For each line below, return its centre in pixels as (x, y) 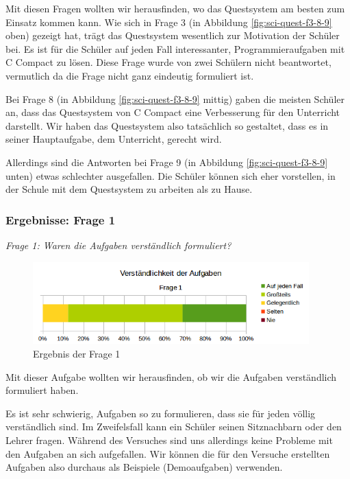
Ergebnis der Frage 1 (77, 353)
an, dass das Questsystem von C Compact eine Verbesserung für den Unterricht (173, 112)
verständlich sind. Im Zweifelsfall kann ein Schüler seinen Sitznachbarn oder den (174, 427)
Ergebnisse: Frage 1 (61, 219)
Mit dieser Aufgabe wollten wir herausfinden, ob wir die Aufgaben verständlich (171, 376)
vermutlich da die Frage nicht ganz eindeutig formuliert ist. (130, 75)
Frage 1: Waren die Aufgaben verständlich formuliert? (118, 245)
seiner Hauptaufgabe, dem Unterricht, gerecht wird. (114, 139)
